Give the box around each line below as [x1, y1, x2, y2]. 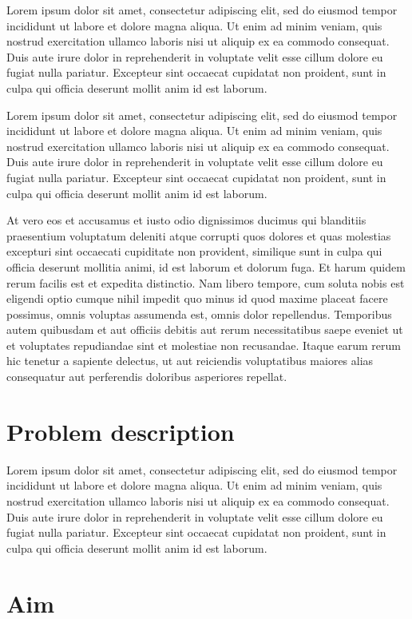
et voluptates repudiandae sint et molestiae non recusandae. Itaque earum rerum [6, 336, 401, 353]
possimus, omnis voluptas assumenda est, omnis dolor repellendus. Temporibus [6, 305, 392, 322]
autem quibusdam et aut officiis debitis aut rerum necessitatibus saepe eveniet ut [6, 321, 403, 338]
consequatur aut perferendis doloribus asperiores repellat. [6, 368, 287, 385]
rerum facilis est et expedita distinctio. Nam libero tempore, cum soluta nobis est [6, 274, 405, 291]
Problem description [6, 415, 235, 447]
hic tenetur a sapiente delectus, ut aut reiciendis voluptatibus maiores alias [6, 352, 374, 369]
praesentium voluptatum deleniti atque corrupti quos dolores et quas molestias [6, 227, 391, 244]
